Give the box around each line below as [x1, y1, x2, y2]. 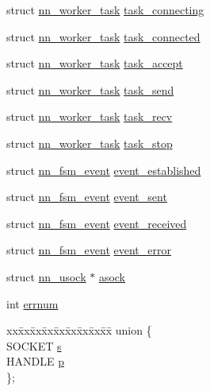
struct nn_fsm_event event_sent [6, 188, 167, 205]
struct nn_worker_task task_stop [6, 134, 173, 151]
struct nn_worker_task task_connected [6, 28, 200, 45]
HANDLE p [6, 353, 64, 370]
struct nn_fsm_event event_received [6, 215, 187, 231]
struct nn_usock [6, 268, 86, 285]
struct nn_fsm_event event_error [6, 242, 171, 258]
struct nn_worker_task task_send [6, 81, 174, 98]
